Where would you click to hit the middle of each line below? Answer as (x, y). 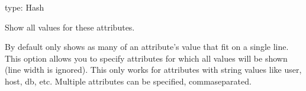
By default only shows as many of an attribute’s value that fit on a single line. (147, 47)
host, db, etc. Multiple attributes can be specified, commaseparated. (128, 81)
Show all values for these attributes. (70, 27)
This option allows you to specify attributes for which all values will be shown (146, 58)
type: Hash (25, 7)
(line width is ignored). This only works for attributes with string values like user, (153, 70)
